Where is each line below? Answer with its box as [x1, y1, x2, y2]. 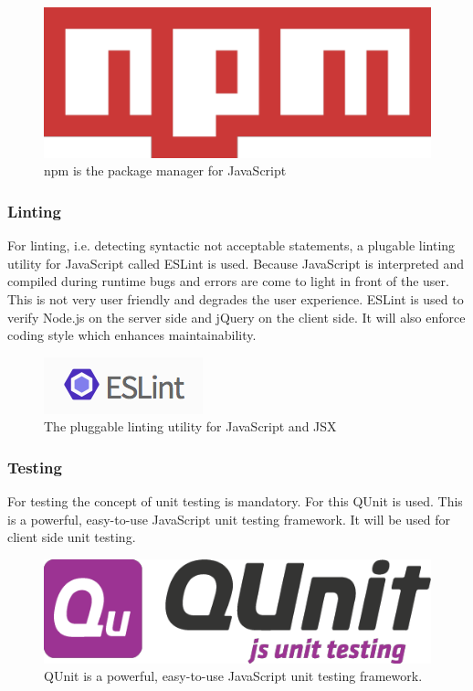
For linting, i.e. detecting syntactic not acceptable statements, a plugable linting [7, 236, 456, 255]
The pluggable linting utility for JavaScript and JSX [44, 417, 337, 436]
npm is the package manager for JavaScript [44, 161, 287, 180]
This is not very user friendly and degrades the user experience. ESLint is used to [7, 290, 464, 309]
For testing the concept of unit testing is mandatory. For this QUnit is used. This [7, 492, 463, 511]
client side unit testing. [7, 527, 136, 547]
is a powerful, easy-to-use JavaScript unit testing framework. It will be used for [7, 509, 450, 528]
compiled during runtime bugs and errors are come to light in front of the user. [7, 271, 449, 291]
